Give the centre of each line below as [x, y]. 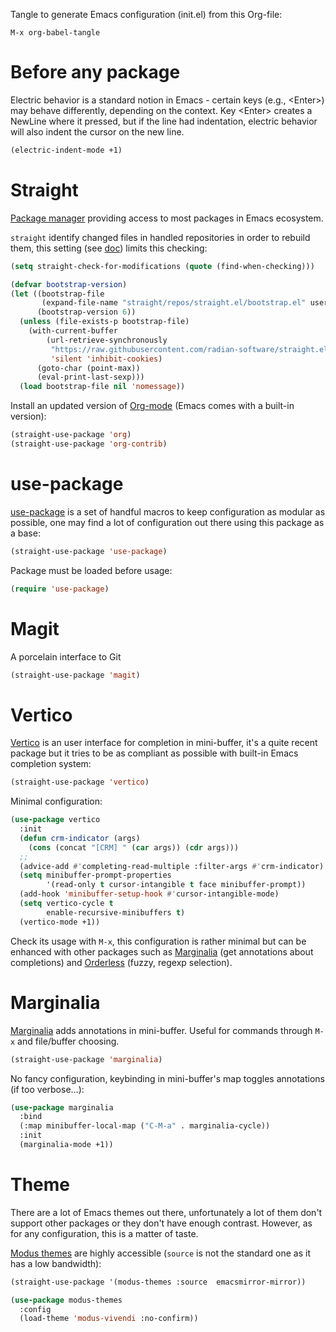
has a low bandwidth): [56, 1263]
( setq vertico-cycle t [66, 904]
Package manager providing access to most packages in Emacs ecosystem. [167, 218]
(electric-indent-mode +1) [66, 150]
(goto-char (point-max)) [88, 368]
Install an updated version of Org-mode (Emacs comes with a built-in [152, 406]
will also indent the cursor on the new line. [97, 131]
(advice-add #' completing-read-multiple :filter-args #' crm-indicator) [172, 866]
